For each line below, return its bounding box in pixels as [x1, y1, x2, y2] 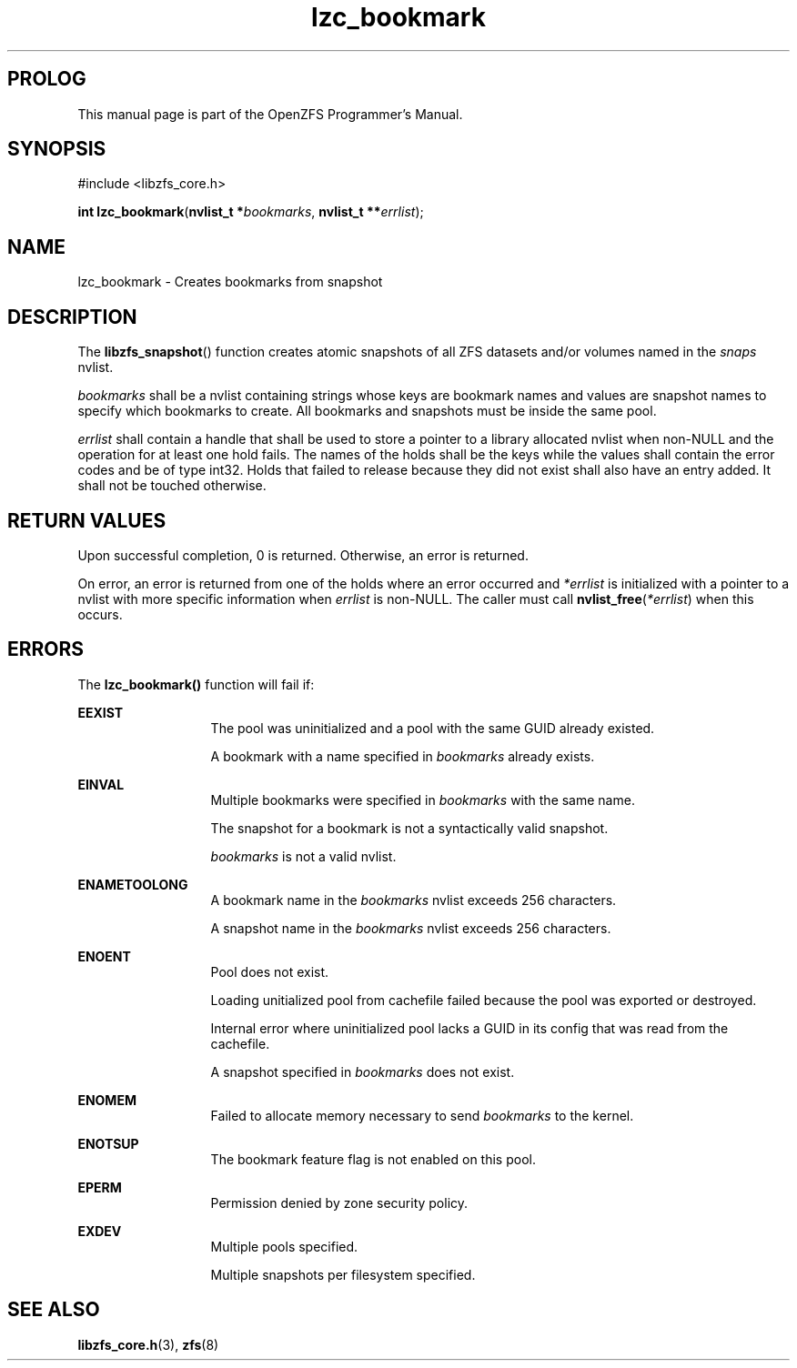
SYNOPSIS [7, 137, 106, 161]
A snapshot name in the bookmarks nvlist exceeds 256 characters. [210, 920, 611, 936]
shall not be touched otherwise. [77, 478, 267, 494]
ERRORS [7, 638, 85, 661]
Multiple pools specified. [210, 1238, 358, 1254]
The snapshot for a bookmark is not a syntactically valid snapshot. [210, 820, 609, 836]
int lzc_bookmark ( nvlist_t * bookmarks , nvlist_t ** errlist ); [77, 204, 424, 220]
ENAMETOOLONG [77, 876, 188, 892]
